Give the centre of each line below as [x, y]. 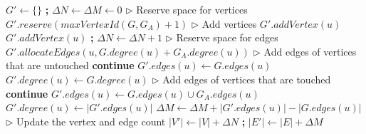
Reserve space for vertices [192, 9]
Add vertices [229, 23]
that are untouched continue [70, 65]
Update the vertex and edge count [91, 121]
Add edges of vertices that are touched [247, 79]
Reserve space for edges [227, 37]
